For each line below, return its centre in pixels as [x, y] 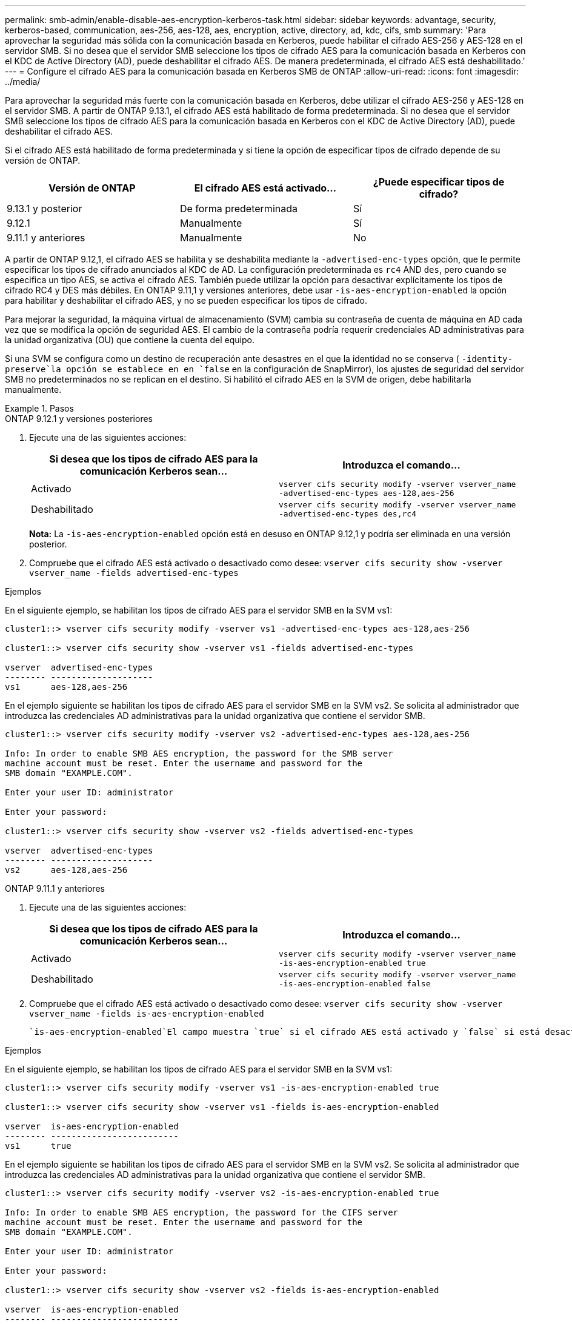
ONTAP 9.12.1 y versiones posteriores [79, 419]
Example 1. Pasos [39, 408]
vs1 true [38, 1146]
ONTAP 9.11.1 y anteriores [55, 888]
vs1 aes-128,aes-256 [66, 687]
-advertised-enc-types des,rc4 [348, 514]
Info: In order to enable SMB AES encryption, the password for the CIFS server [202, 1212]
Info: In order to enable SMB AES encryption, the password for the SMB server [199, 754]
